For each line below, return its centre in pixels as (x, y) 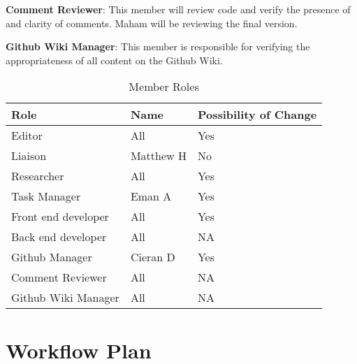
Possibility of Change (257, 115)
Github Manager (52, 257)
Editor (27, 136)
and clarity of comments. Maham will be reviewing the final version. (152, 23)
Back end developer (59, 237)
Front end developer (60, 217)
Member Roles (164, 87)
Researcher (38, 176)
